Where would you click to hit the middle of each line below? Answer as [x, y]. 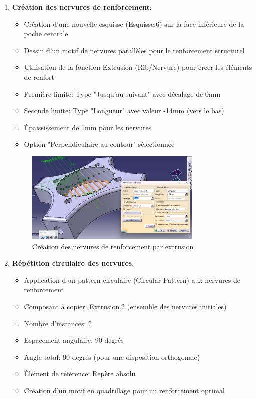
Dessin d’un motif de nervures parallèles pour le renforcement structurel [134, 50]
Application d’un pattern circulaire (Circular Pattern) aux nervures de [132, 280]
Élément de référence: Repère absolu [80, 374]
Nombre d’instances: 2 [58, 323]
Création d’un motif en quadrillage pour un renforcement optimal [124, 390]
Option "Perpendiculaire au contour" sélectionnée [99, 144]
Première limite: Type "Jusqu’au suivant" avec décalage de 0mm [122, 93]
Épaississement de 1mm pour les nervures [88, 127]
